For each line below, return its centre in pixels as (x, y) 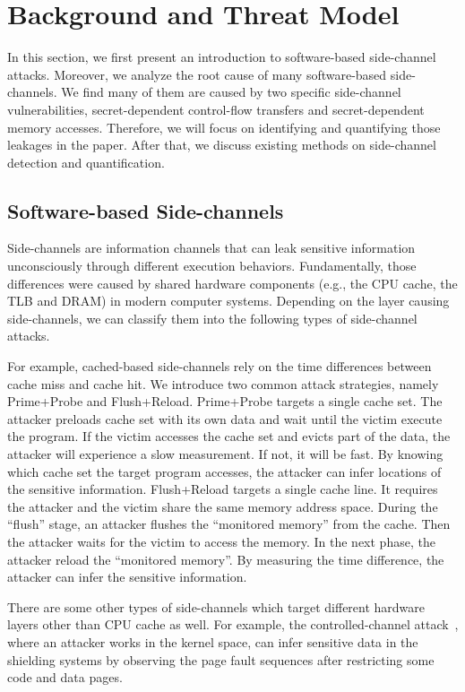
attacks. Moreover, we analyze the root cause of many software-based (197, 74)
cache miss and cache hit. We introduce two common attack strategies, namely (223, 383)
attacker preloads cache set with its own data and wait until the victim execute (225, 418)
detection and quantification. (86, 162)
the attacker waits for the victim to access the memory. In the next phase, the (221, 541)
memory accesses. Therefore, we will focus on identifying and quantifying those (224, 127)
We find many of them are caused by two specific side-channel (231, 92)
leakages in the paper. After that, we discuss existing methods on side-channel (222, 145)
